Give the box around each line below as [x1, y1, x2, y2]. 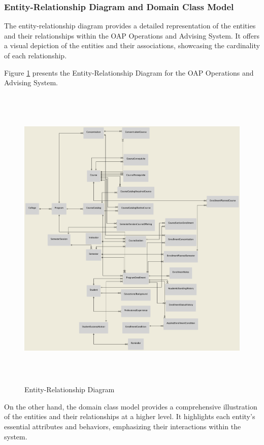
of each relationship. [4, 50, 67, 60]
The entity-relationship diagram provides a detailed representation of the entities [4, 20, 256, 31]
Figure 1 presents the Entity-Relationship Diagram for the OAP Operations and [4, 67, 254, 78]
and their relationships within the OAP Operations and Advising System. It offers [4, 30, 259, 41]
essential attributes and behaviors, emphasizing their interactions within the [4, 421, 241, 432]
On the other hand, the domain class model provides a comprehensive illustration [4, 401, 257, 412]
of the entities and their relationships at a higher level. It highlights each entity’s [4, 411, 255, 422]
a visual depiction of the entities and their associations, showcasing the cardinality [4, 40, 260, 51]
